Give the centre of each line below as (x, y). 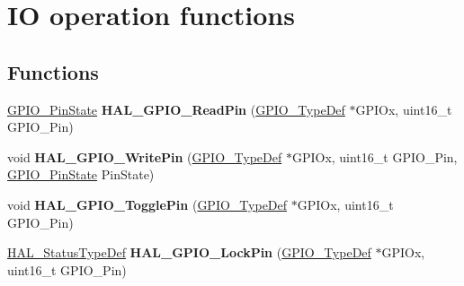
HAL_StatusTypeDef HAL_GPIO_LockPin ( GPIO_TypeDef (189, 252)
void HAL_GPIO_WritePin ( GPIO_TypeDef (145, 156)
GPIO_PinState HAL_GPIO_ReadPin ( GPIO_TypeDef (176, 109)
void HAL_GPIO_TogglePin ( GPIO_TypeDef (147, 204)
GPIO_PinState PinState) (81, 174)
